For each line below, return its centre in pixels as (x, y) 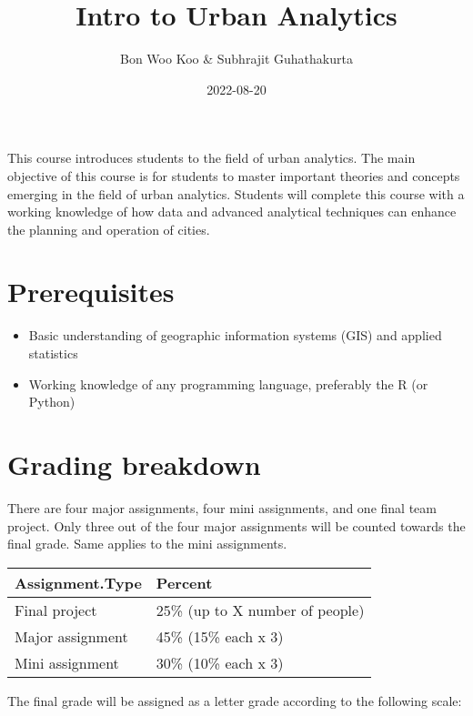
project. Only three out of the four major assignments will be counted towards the (236, 525)
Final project (56, 610)
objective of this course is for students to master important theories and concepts (234, 175)
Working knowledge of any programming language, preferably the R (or (228, 383)
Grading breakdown (134, 464)
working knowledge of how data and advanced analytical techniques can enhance (232, 212)
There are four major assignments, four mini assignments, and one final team (222, 507)
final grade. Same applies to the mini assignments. (147, 544)
